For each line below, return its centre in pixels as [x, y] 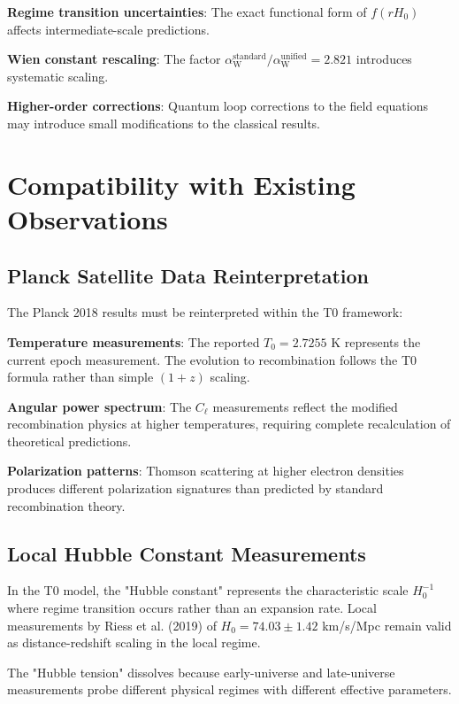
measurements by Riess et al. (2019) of [112, 625]
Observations [88, 218]
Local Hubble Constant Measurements [187, 553]
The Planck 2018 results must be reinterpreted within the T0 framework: [205, 312]
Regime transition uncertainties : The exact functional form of [187, 12]
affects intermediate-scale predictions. [108, 29]
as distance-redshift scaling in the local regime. [134, 642]
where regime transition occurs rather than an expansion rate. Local [192, 608]
